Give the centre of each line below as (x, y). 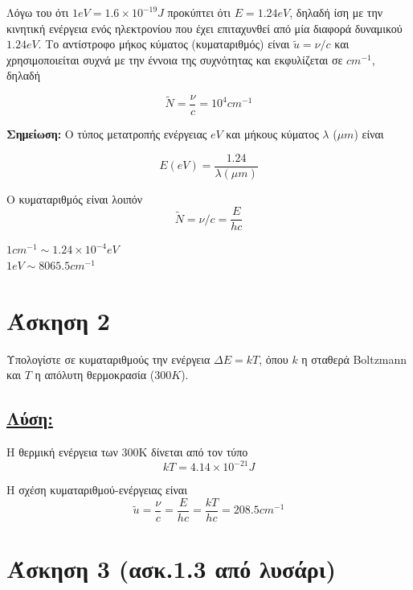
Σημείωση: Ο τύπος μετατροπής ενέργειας (107, 134)
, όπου (274, 359)
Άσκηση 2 (58, 320)
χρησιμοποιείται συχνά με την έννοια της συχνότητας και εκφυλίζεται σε (175, 59)
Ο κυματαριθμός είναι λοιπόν (75, 198)
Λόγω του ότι (38, 12)
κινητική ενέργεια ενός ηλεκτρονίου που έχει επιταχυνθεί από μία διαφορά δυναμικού (204, 28)
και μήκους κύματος (272, 134)
